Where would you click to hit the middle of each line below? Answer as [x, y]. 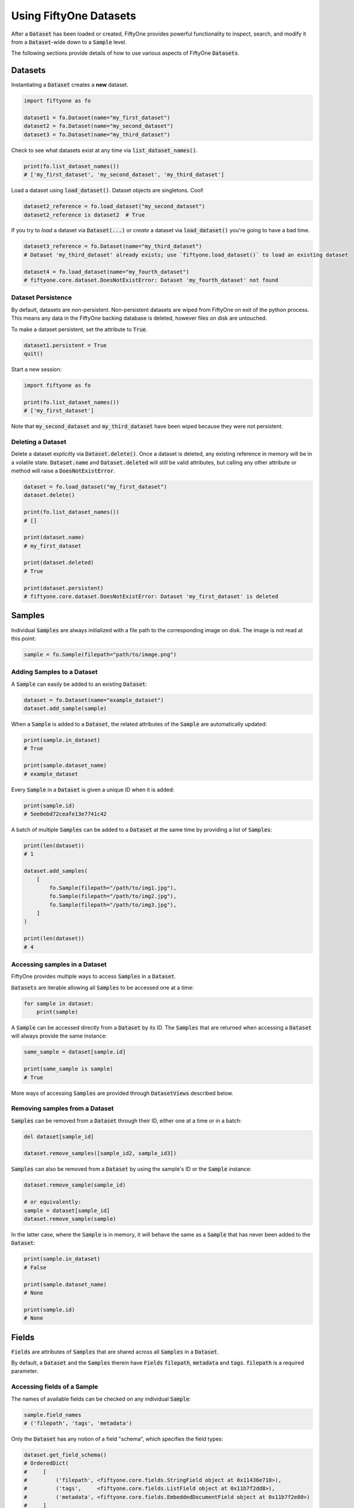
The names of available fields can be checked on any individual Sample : [101, 1399]
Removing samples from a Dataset [62, 1109]
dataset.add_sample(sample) [65, 708]
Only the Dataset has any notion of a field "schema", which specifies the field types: [117, 1439]
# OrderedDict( [46, 1463]
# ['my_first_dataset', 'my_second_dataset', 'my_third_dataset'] [124, 175]
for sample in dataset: [59, 1003]
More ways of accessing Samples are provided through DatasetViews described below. [122, 1093]
